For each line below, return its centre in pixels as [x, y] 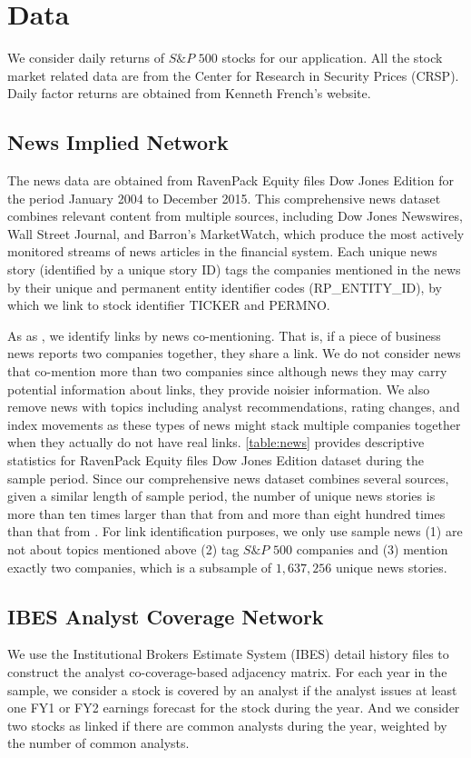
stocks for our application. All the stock [332, 58]
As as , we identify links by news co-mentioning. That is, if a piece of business [224, 335]
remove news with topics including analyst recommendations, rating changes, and [234, 407]
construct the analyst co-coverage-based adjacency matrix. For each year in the [227, 671]
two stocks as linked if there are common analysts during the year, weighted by [227, 725]
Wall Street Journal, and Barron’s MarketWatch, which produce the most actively [236, 233]
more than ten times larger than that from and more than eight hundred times [226, 513]
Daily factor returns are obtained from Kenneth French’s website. [189, 93]
